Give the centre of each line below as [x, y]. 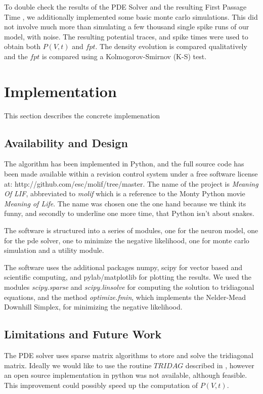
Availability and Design [66, 142]
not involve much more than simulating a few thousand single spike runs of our [127, 27]
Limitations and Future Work [83, 334]
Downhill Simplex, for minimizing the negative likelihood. [93, 307]
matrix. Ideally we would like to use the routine [78, 365]
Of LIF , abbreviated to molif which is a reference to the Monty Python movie [125, 193]
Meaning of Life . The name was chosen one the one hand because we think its [125, 203]
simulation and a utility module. [54, 250]
